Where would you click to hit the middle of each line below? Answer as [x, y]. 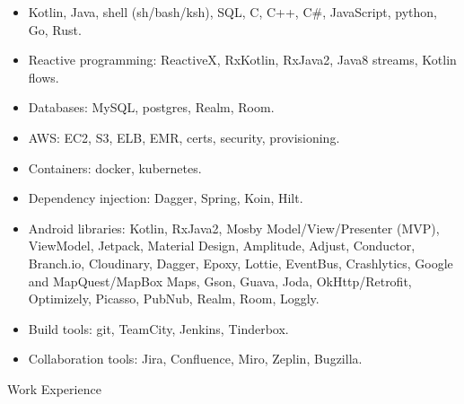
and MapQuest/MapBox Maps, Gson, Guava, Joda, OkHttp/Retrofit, [220, 281]
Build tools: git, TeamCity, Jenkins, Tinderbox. [158, 328]
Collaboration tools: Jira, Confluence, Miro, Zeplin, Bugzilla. [195, 359]
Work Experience [54, 388]
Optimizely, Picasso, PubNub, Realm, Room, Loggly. [174, 299]
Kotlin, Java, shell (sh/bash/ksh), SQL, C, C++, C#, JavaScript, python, [232, 12]
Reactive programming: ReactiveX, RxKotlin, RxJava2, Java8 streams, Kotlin [242, 60]
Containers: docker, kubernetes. [115, 167]
